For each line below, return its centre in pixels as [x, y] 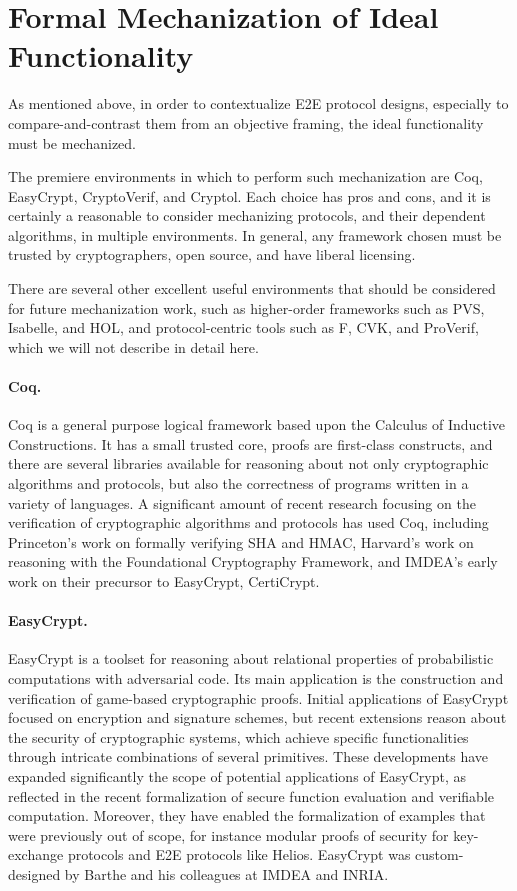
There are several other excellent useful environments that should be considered [252, 288]
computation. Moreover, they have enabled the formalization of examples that [247, 815]
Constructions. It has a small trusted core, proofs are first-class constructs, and [250, 443]
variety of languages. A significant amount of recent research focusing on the [242, 502]
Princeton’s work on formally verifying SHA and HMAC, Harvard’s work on [241, 541]
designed [34, 873]
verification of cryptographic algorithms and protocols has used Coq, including [248, 522]
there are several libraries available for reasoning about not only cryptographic [248, 463]
